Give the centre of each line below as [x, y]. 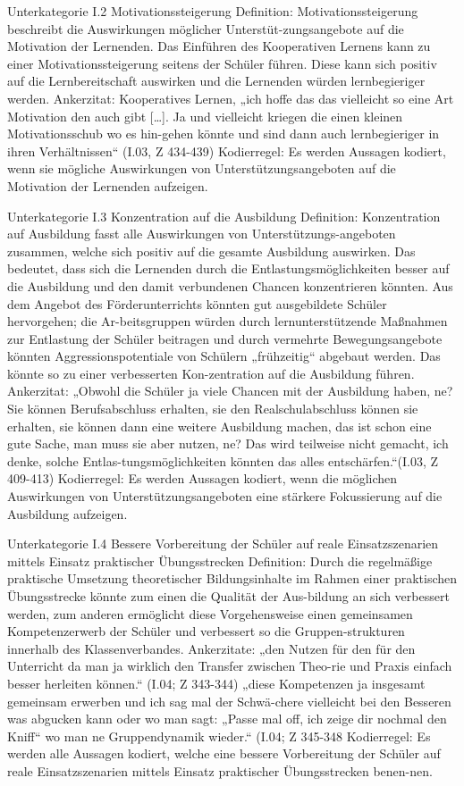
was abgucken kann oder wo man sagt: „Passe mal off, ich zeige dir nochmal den [227, 719]
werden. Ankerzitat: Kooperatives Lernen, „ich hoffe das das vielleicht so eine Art [231, 98]
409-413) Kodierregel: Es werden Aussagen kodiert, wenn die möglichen [202, 478]
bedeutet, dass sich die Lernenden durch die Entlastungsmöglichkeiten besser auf [228, 268]
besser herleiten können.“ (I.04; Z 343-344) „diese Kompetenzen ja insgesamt [216, 683]
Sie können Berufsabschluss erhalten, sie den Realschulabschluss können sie [213, 409]
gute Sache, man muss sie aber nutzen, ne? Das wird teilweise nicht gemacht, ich [228, 443]
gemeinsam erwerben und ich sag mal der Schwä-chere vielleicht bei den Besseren [229, 701]
